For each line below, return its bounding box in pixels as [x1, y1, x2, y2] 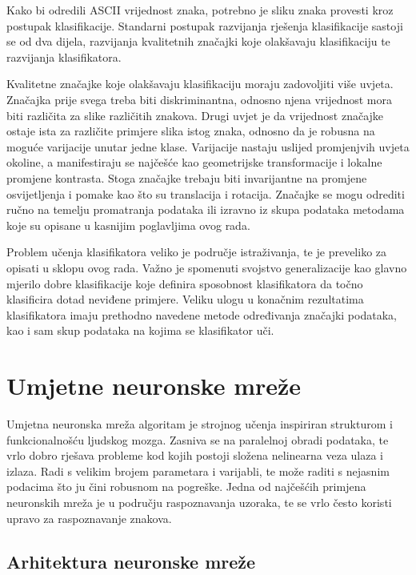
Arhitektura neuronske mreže [6, 549, 256, 573]
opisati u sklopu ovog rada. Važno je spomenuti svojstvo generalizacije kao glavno [6, 259, 407, 275]
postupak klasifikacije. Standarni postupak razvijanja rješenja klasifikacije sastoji [6, 17, 403, 34]
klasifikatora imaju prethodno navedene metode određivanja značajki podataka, [6, 306, 397, 323]
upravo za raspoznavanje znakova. [6, 509, 172, 526]
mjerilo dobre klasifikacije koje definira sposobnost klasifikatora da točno [6, 275, 363, 292]
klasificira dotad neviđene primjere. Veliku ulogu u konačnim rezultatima [6, 291, 364, 308]
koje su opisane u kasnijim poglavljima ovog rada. [6, 216, 250, 233]
